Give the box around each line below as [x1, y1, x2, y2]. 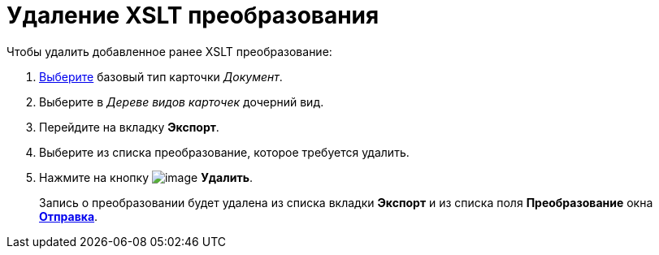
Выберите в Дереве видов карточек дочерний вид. [39, 94, 324, 109]
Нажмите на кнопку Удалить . [39, 170, 253, 184]
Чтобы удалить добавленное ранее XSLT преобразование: [7, 44, 332, 58]
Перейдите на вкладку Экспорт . [39, 119, 219, 134]
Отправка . [39, 209, 98, 223]
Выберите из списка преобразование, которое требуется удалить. [39, 145, 410, 159]
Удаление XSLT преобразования [7, 2, 379, 29]
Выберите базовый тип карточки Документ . [39, 69, 283, 84]
